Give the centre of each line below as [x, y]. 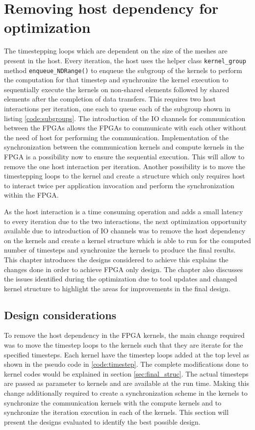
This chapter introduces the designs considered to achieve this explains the [116, 259]
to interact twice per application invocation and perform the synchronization [119, 185]
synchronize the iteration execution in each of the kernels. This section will [116, 412]
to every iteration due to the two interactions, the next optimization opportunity [125, 221]
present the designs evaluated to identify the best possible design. [102, 421]
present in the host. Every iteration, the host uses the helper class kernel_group [125, 60]
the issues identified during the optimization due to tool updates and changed [121, 279]
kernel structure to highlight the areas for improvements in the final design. [117, 288]
